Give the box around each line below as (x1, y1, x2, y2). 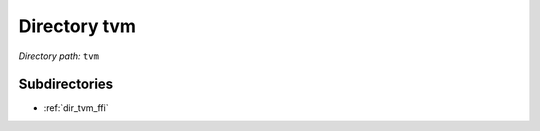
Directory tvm (18, 15, 137, 37)
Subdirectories (18, 76, 114, 93)
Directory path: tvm (18, 50, 100, 62)
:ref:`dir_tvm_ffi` (43, 102, 109, 114)
